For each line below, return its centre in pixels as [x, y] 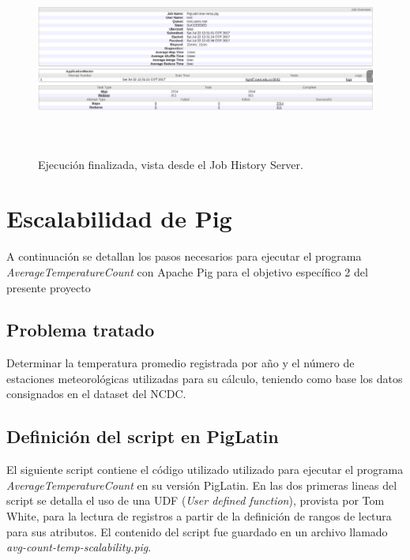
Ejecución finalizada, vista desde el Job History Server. [171, 164]
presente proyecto [49, 287]
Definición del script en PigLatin [143, 436]
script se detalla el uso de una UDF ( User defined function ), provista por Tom [196, 500]
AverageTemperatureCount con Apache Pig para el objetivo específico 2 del [187, 271]
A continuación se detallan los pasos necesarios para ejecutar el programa [184, 256]
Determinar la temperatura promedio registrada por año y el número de [181, 363]
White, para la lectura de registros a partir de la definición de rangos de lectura [199, 516]
